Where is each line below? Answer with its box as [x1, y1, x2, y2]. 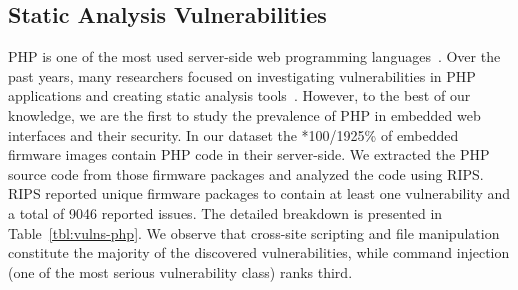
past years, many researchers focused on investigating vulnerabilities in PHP [8, 65, 476, 86]
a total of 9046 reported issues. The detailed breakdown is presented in [8, 202, 443, 223]
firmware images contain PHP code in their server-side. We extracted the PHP [8, 144, 490, 165]
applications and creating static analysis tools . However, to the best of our [8, 85, 471, 106]
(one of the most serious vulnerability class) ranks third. [8, 261, 353, 282]
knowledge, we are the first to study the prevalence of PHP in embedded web [8, 104, 481, 125]
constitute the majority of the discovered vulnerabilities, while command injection [8, 242, 510, 263]
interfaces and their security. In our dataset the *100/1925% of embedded [8, 124, 459, 145]
